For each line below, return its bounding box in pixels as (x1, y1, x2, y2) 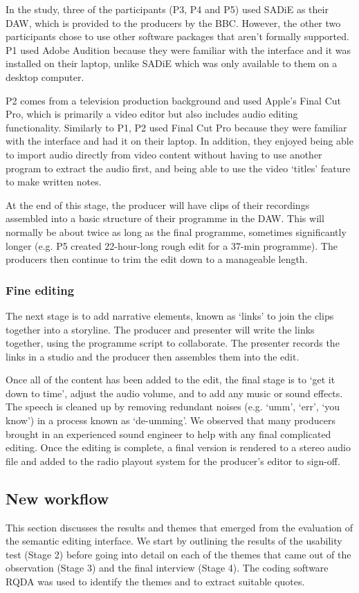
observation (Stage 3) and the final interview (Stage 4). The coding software (6, 560, 329, 575)
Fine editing (6, 281, 75, 298)
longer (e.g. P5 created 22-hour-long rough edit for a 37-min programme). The (6, 238, 338, 253)
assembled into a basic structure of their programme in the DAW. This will (6, 211, 324, 226)
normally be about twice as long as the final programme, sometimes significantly (6, 224, 347, 239)
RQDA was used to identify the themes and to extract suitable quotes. (6, 574, 305, 589)
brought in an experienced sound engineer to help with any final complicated (6, 426, 331, 441)
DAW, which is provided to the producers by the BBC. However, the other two (6, 15, 341, 30)
